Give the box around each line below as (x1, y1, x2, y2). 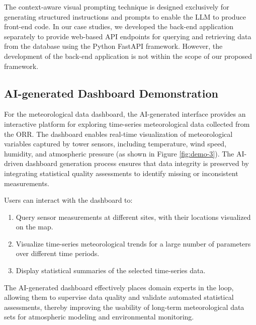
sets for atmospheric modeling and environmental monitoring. (4, 311, 194, 322)
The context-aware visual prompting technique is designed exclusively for (4, 2, 229, 12)
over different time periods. (16, 248, 100, 259)
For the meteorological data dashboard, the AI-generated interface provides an (4, 109, 246, 119)
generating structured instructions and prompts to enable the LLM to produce (4, 11, 246, 22)
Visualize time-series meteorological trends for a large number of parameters (16, 238, 251, 249)
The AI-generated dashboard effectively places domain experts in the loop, (4, 282, 234, 292)
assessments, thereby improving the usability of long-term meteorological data (4, 301, 244, 312)
